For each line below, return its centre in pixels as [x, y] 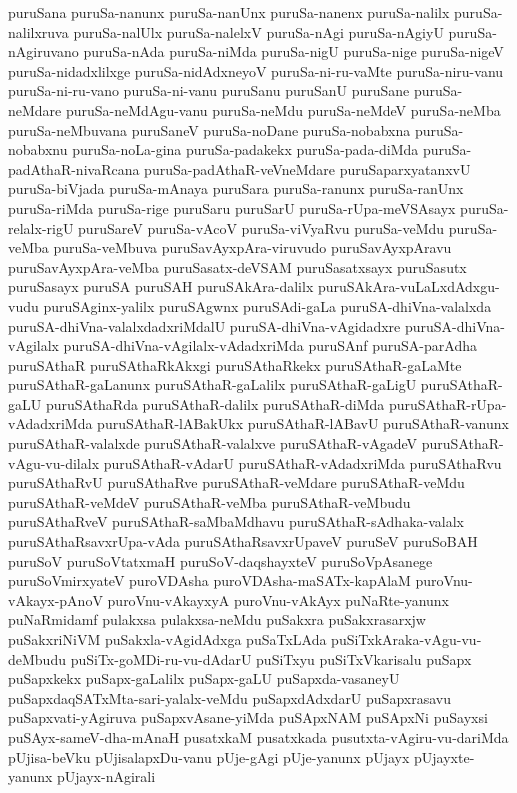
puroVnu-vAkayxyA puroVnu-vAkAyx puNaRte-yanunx [278, 599]
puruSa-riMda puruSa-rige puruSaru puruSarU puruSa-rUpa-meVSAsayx [232, 207]
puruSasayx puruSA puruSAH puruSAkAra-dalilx [161, 286]
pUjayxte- [444, 756]
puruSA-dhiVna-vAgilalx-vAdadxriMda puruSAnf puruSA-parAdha [270, 345]
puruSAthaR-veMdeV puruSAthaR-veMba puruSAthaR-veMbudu [209, 501]
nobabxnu [38, 149]
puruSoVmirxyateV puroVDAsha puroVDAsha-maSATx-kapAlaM [209, 580]
